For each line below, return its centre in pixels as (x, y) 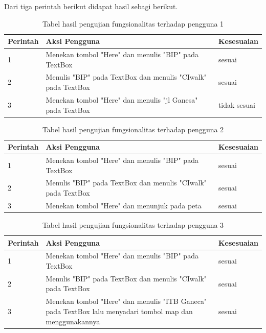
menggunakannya (73, 321)
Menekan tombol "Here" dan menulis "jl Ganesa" (122, 99)
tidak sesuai (237, 104)
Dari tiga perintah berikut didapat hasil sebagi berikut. (91, 6)
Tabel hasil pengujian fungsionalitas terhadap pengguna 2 (133, 129)
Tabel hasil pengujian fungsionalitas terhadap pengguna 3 (133, 225)
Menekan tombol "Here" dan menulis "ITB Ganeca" (126, 301)
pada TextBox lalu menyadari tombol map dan (119, 311)
